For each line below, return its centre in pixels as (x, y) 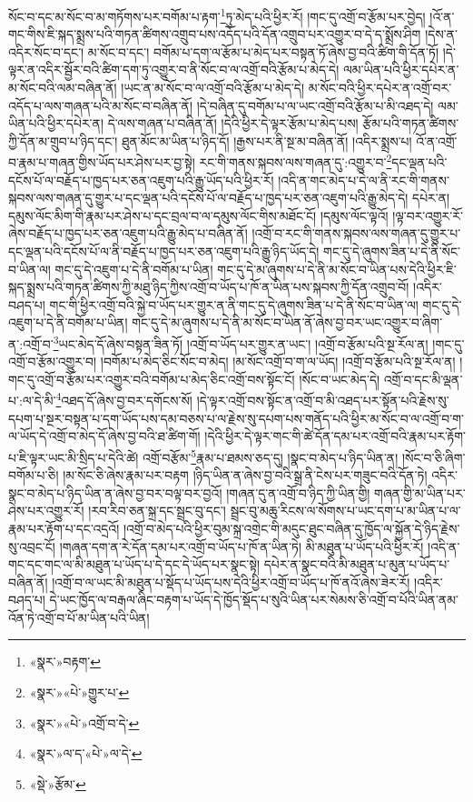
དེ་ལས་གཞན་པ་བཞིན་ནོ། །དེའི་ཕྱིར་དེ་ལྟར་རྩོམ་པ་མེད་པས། (233, 123)
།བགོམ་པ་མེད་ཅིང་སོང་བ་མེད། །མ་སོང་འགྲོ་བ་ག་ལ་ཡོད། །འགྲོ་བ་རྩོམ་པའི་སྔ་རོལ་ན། (278, 361)
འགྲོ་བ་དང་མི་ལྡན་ (423, 379)
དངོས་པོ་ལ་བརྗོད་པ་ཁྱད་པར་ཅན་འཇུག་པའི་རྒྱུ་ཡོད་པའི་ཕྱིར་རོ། (141, 180)
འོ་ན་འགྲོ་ (437, 140)
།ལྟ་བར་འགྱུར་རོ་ (428, 215)
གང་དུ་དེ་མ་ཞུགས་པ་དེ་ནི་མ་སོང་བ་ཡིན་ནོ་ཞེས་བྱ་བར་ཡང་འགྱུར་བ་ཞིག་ (287, 322)
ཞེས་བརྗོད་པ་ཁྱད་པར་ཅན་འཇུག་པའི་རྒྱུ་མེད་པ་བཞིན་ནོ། (128, 233)
